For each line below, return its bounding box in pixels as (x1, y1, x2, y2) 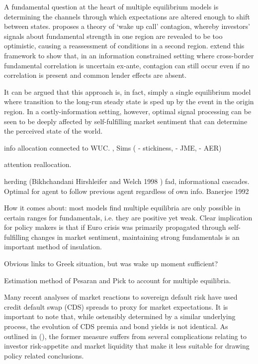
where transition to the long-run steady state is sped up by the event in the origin (4, 96, 254, 107)
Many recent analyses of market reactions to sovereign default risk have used (4, 292, 238, 302)
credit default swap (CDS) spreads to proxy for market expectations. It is (4, 301, 228, 312)
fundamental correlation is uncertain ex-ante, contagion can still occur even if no (4, 60, 250, 70)
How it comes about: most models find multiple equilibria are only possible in (4, 202, 241, 213)
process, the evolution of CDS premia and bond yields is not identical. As (4, 321, 228, 332)
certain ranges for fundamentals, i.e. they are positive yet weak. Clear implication (4, 212, 253, 222)
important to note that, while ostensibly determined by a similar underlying (4, 311, 236, 322)
